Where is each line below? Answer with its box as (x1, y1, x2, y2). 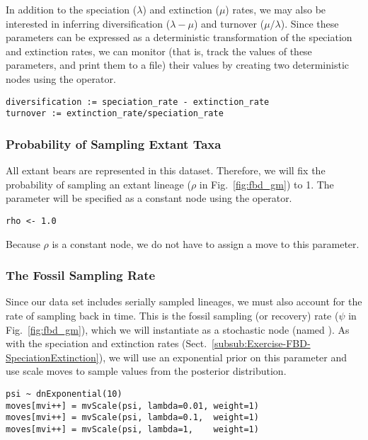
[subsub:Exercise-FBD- (212, 336, 311, 351)
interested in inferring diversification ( (6, 16, 171, 30)
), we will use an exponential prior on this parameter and (98, 349, 347, 364)
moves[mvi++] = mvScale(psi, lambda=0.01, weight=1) (6, 400, 259, 411)
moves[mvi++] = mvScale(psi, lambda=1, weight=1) (6, 424, 259, 434)
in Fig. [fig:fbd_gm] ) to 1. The (199, 176, 334, 191)
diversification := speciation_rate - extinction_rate (6, 96, 270, 107)
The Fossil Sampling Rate (6, 266, 156, 284)
